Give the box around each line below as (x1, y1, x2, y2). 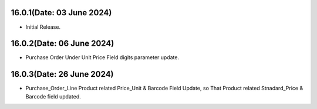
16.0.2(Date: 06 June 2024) (11, 39, 114, 49)
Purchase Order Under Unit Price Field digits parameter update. (25, 54, 179, 61)
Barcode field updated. (25, 93, 82, 100)
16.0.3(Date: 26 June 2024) (11, 69, 114, 79)
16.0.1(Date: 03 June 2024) (11, 8, 112, 18)
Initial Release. (25, 23, 61, 30)
